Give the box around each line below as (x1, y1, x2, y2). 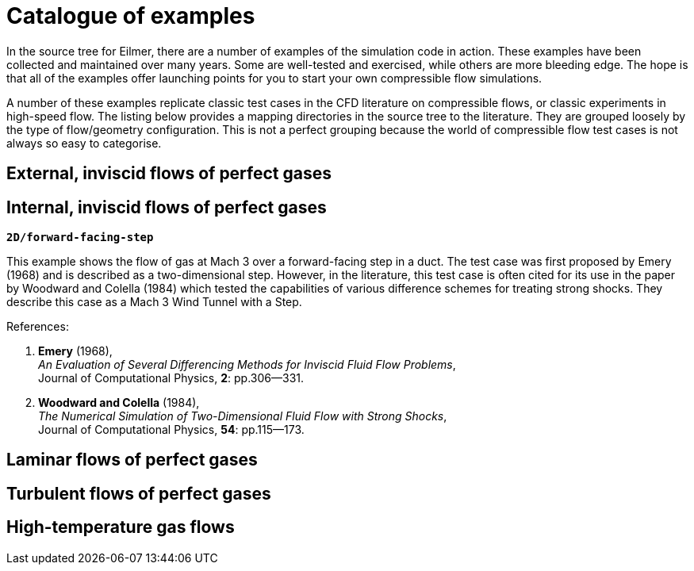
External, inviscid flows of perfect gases (6, 163, 332, 184)
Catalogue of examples (6, 2, 255, 29)
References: (6, 320, 69, 334)
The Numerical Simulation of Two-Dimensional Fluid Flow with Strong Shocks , (38, 409, 447, 423)
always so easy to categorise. (6, 136, 162, 150)
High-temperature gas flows (6, 517, 235, 538)
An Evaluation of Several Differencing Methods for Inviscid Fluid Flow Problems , (38, 358, 456, 372)
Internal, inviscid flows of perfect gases (6, 197, 327, 217)
